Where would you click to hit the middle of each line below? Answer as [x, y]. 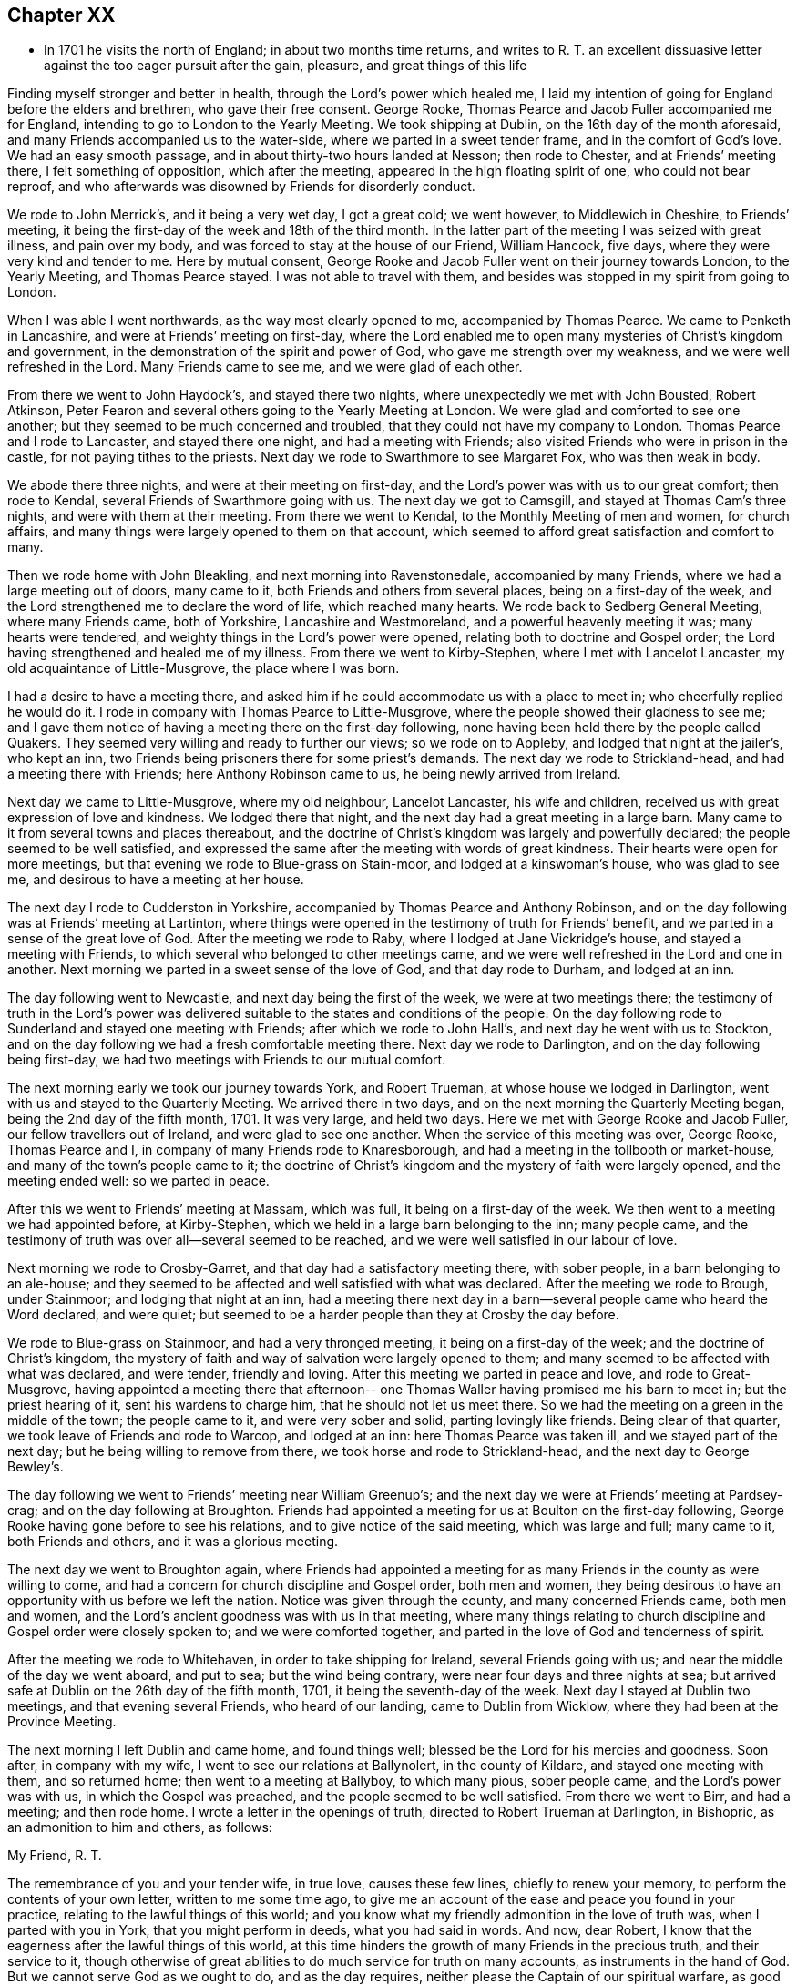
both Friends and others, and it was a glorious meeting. [173, 1542]
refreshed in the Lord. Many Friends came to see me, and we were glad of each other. [265, 367]
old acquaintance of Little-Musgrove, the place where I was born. [204, 668]
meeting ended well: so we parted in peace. [138, 1181]
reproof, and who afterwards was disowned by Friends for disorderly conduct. [241, 187]
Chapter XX [61, 15]
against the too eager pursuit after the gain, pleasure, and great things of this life [286, 66]
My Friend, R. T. [55, 1856]
